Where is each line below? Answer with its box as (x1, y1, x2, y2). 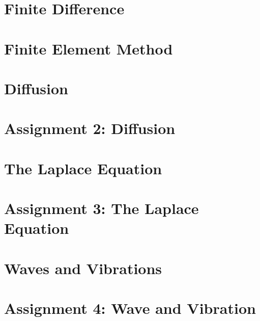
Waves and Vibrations (4, 257, 162, 278)
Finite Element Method (4, 38, 173, 59)
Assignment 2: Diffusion (4, 118, 176, 139)
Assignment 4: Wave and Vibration (4, 298, 256, 318)
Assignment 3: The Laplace (4, 198, 199, 219)
